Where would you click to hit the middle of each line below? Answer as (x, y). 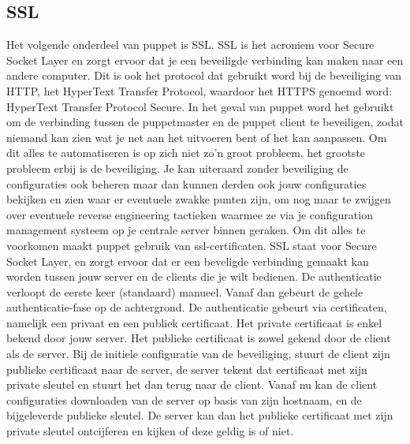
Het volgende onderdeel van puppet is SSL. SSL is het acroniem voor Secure (190, 45)
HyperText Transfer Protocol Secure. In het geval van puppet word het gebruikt (200, 106)
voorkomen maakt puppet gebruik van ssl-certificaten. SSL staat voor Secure (192, 245)
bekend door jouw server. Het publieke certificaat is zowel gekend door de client (199, 338)
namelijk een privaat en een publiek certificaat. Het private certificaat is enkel (194, 322)
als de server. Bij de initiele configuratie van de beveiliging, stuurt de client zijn (198, 354)
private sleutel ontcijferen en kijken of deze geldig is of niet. (150, 431)
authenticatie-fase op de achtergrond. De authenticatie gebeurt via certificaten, (197, 307)
